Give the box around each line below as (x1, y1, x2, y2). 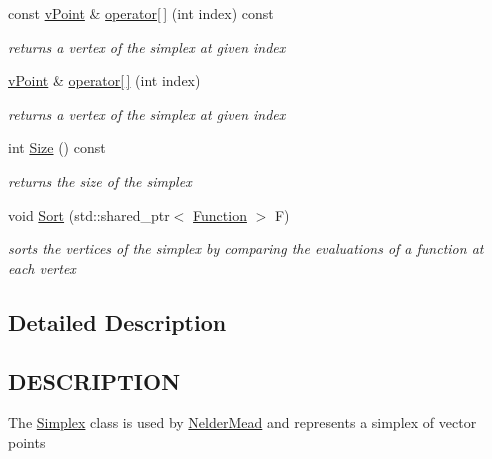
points (8, 431, 46, 452)
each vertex (8, 257, 76, 278)
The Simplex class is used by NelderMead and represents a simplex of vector (8, 412, 477, 433)
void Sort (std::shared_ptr (8, 204, 170, 225)
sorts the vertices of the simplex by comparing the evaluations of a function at (8, 238, 484, 259)
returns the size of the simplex (8, 170, 192, 191)
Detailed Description (8, 306, 227, 337)
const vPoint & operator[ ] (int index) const (8, 3, 274, 23)
